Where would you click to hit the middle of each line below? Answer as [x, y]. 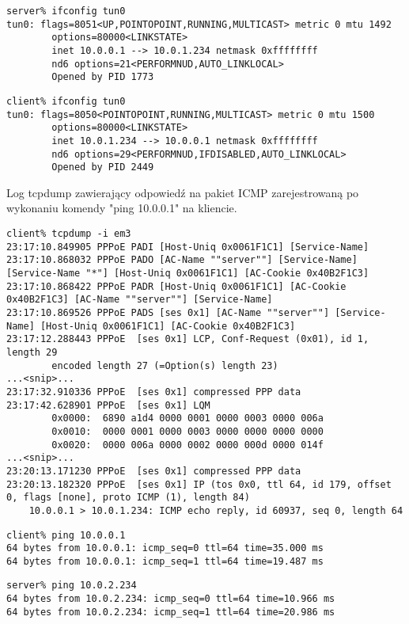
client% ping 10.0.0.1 [66, 535]
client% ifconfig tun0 [66, 101]
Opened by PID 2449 [103, 167]
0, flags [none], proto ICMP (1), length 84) [128, 498]
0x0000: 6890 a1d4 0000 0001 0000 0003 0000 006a [187, 419]
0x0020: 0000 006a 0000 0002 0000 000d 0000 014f [187, 445]
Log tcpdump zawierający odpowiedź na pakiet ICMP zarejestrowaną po [183, 192]
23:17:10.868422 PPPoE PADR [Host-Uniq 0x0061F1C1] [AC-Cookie [176, 286]
